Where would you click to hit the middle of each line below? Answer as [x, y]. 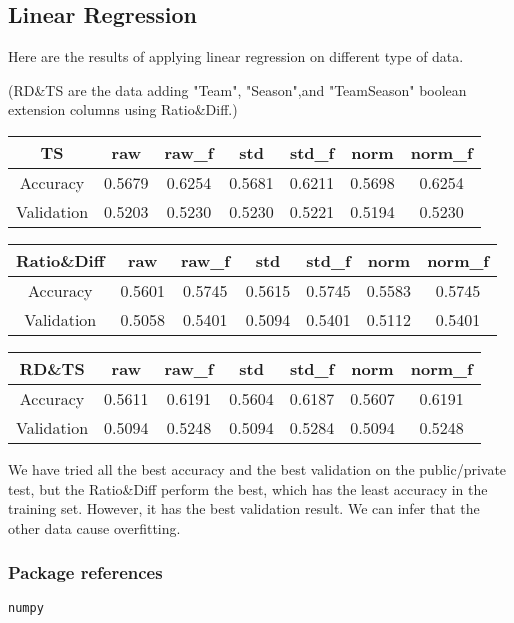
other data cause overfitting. [94, 527]
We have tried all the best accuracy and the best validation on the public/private [257, 468]
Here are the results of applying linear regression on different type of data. [236, 56]
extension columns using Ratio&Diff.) [123, 109]
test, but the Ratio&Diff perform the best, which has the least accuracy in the [248, 488]
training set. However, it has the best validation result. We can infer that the [244, 508]
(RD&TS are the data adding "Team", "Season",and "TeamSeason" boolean [237, 89]
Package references [85, 572]
